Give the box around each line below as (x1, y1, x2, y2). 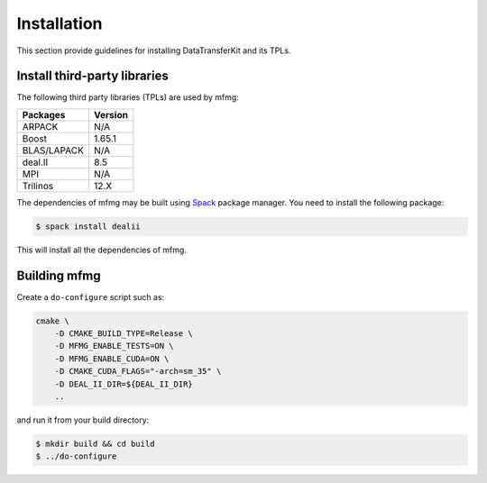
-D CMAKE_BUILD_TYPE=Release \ (54, 329, 193, 339)
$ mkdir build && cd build (35, 439, 155, 450)
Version (93, 108, 128, 121)
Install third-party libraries (16, 68, 169, 84)
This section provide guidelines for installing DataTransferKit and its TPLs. (16, 45, 291, 56)
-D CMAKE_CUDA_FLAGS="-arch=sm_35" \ (54, 366, 222, 377)
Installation (16, 14, 103, 33)
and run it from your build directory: (16, 415, 150, 425)
